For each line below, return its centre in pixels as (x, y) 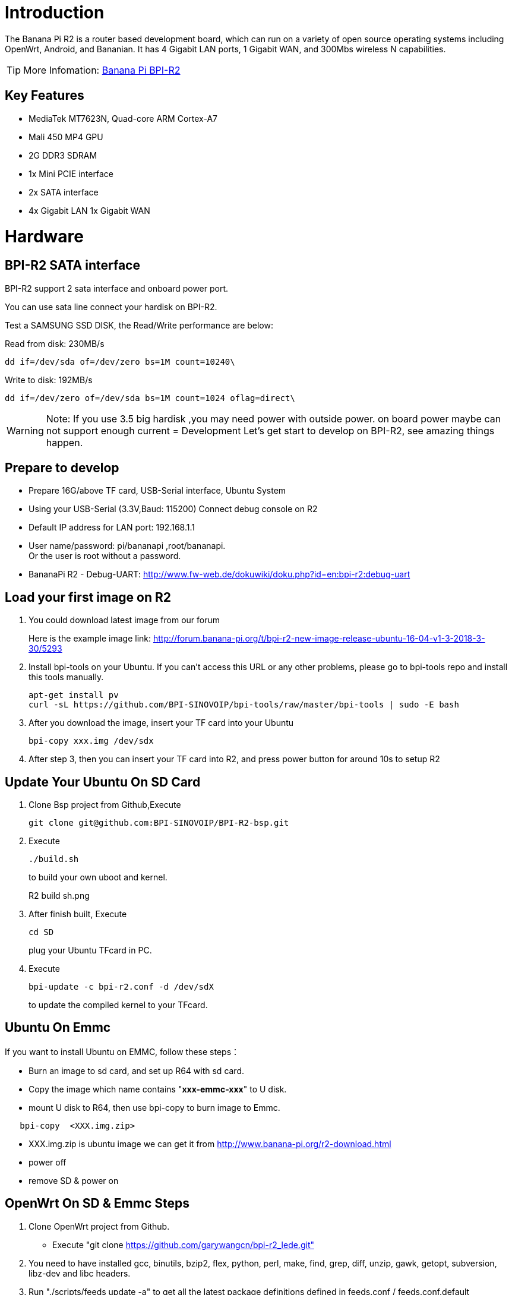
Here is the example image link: (90, 639)
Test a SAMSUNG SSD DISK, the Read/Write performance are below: (139, 325)
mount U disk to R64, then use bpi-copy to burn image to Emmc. (154, 1107)
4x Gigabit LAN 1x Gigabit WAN (89, 210)
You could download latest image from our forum (124, 620)
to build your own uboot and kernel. (98, 877)
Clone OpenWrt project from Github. (99, 1226)
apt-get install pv (74, 695)
